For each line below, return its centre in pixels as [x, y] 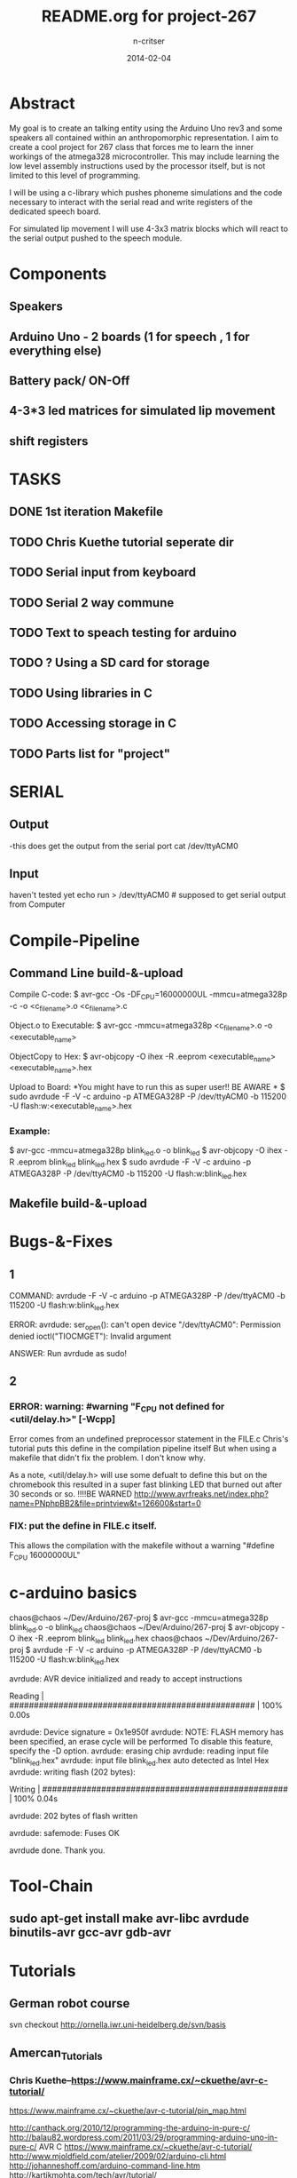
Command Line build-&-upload [96, 973]
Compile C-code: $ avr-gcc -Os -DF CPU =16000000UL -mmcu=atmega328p [148, 995]
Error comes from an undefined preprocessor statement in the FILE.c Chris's [149, 1439]
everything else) [55, 350]
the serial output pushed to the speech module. [96, 238]
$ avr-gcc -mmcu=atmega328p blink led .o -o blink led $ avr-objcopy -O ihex [146, 1152]
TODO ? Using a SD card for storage [109, 663]
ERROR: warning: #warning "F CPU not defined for [117, 1407]
